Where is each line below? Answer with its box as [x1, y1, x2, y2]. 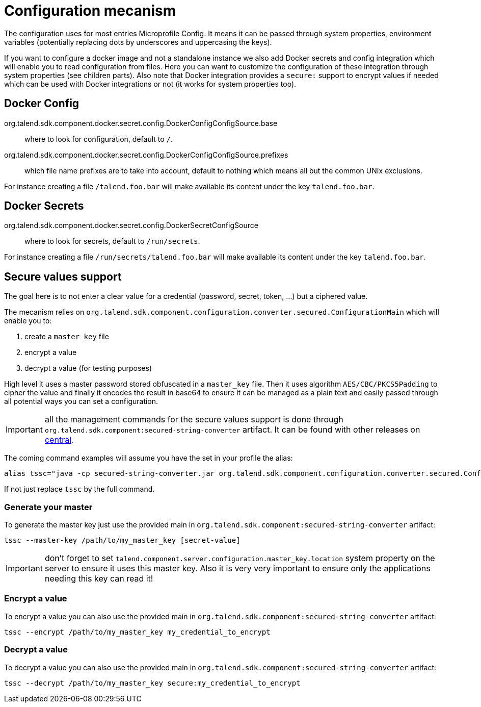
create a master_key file [24, 332, 109, 341]
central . [44, 435, 74, 445]
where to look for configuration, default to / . [24, 134, 173, 143]
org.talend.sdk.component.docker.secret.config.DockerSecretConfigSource [4, 221, 258, 230]
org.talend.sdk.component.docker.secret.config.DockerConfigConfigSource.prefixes [4, 150, 288, 159]
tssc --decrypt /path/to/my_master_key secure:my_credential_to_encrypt [4, 678, 301, 687]
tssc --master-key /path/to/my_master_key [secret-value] [4, 536, 240, 545]
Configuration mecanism [4, 2, 176, 19]
